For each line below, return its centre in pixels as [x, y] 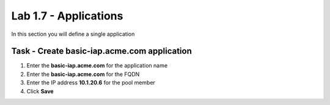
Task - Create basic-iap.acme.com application [101, 51]
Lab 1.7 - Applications [67, 16]
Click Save [40, 91]
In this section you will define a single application [73, 34]
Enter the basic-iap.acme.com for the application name [97, 66]
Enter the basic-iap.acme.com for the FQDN [83, 74]
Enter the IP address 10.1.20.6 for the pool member [91, 83]
